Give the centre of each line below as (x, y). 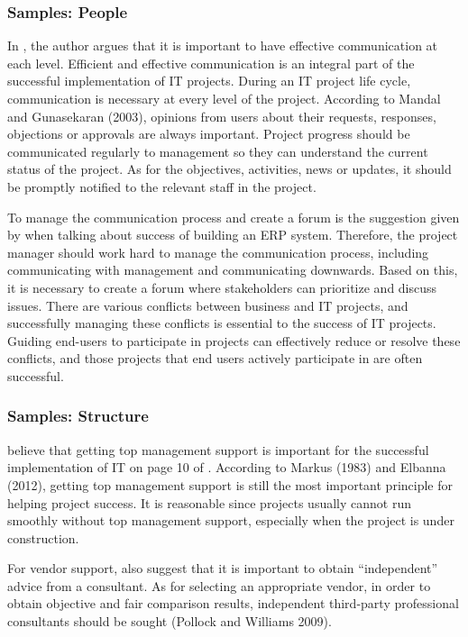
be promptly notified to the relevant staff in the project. (162, 186)
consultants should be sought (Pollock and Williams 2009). (170, 621)
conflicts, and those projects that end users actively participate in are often (215, 358)
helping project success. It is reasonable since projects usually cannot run (209, 502)
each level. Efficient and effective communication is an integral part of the (211, 63)
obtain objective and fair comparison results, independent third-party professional (233, 603)
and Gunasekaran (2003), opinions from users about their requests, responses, (222, 116)
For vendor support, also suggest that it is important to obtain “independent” (223, 568)
